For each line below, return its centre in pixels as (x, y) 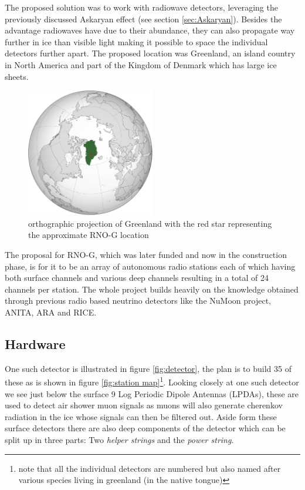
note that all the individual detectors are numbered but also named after (150, 468)
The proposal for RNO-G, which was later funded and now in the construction (146, 254)
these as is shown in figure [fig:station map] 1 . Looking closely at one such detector (152, 381)
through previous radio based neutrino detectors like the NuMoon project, (138, 301)
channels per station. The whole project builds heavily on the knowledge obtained (152, 289)
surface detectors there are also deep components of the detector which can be (145, 428)
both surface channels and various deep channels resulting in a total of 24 (137, 278)
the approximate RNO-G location (89, 235)
